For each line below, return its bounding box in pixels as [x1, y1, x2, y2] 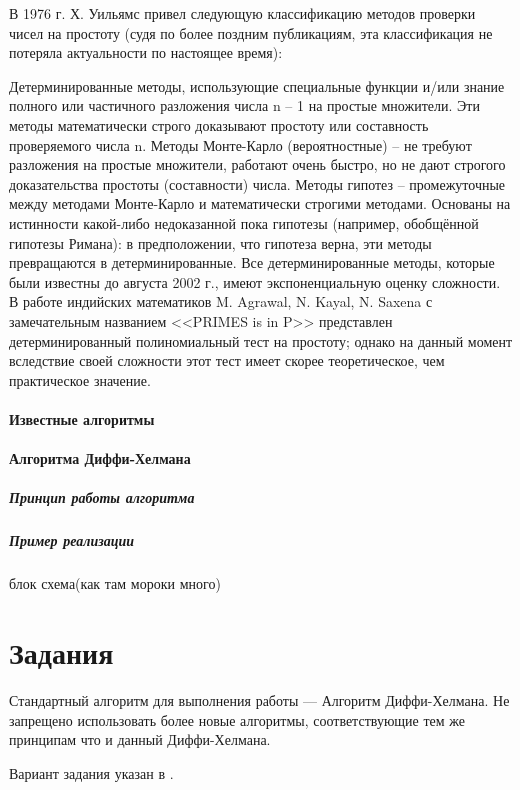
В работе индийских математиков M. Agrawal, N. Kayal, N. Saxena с [9, 291, 433, 312]
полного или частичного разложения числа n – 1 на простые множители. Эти [9, 95, 480, 116]
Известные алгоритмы [9, 408, 155, 429]
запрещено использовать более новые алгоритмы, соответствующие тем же [9, 709, 466, 730]
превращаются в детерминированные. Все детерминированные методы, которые [9, 252, 495, 273]
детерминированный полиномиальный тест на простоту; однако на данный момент [9, 330, 513, 351]
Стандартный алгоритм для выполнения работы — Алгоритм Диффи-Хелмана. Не [9, 689, 510, 710]
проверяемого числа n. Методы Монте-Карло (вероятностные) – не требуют [9, 134, 472, 155]
